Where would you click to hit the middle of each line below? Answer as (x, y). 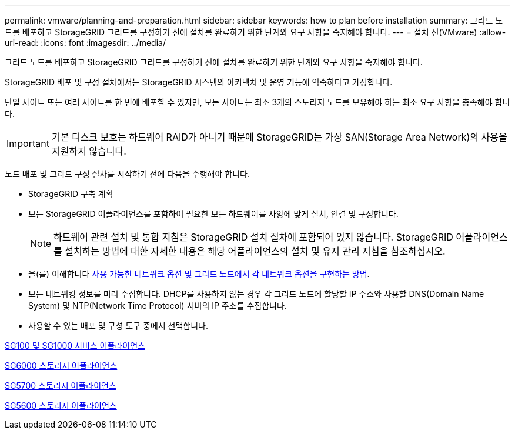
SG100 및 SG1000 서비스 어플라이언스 (75, 345)
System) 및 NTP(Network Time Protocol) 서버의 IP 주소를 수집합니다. (158, 306)
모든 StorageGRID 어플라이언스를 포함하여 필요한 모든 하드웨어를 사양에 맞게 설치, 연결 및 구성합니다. (213, 214)
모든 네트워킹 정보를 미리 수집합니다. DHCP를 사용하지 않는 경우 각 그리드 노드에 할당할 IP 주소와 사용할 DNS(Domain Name (256, 294)
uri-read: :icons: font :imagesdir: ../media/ (85, 43)
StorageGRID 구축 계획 (71, 194)
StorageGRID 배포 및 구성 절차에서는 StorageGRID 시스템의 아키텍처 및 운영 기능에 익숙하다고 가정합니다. (199, 82)
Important (28, 143)
